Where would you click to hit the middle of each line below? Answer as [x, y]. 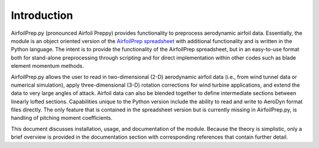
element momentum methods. [48, 66]
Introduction [42, 15]
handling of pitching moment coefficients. [62, 118]
